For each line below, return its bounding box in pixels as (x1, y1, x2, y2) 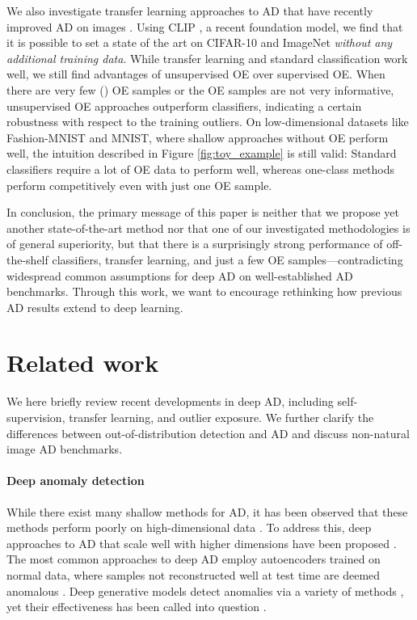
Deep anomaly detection (6, 472, 145, 489)
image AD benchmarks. (6, 441, 123, 458)
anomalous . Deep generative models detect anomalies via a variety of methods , (6, 582, 404, 599)
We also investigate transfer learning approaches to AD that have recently (6, 2, 373, 19)
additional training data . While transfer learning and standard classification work (6, 49, 408, 66)
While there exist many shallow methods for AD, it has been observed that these (6, 503, 408, 520)
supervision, (6, 409, 65, 425)
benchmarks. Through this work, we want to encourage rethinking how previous (6, 283, 402, 300)
